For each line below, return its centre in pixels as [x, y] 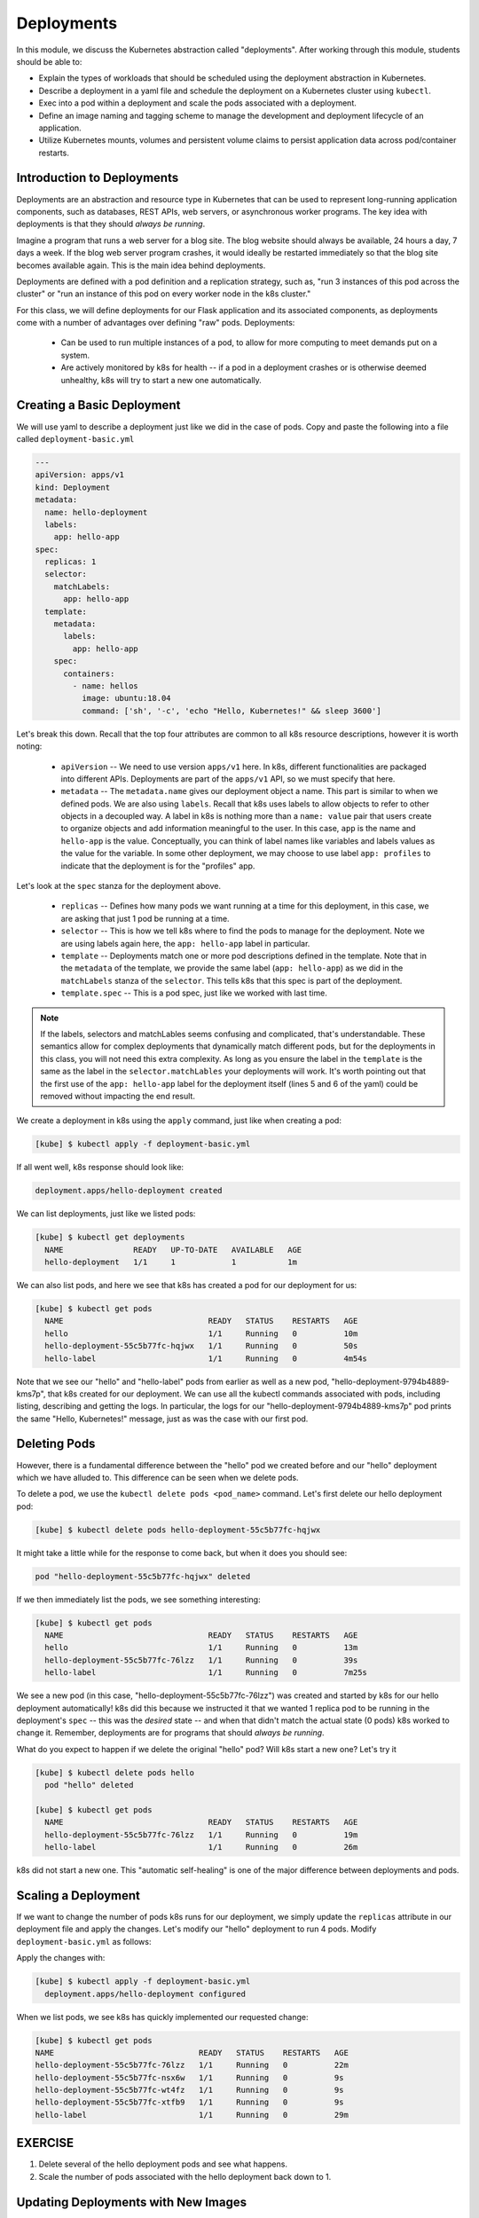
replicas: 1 [71, 562]
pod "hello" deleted [89, 1785]
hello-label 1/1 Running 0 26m [201, 1847]
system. [75, 355]
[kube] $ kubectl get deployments [110, 1237]
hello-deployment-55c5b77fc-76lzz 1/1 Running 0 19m [201, 1835]
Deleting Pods [56, 1444]
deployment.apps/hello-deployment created [129, 1191]
